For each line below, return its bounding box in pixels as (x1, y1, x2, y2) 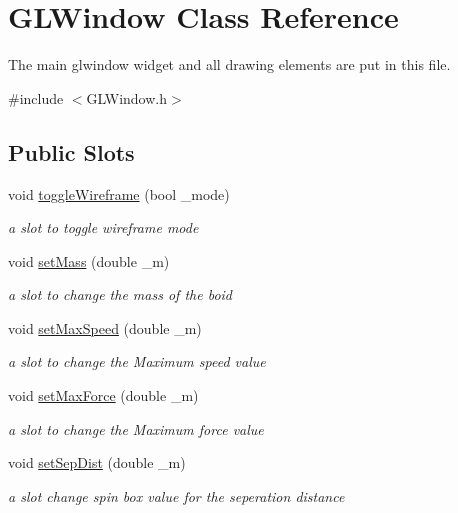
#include (8, 87, 64, 108)
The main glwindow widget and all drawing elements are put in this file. (8, 54, 451, 75)
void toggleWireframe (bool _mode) (8, 183, 230, 204)
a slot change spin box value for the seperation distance (8, 485, 345, 506)
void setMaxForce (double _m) (8, 385, 199, 406)
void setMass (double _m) (8, 250, 170, 271)
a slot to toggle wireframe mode (8, 217, 199, 238)
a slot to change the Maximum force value (8, 418, 264, 439)
